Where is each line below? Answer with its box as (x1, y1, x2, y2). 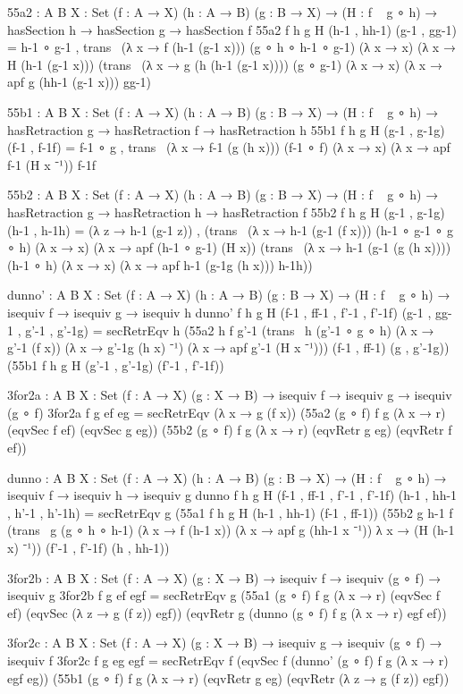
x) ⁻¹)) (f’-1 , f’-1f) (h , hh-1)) (7, 538, 170, 557)
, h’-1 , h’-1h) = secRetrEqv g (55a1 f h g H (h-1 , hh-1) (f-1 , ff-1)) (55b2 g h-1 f (7, 503, 453, 521)
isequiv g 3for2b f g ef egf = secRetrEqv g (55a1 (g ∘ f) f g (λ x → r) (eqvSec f (7, 586, 441, 605)
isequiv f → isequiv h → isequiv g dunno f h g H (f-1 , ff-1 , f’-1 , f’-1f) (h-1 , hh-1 (7, 486, 458, 504)
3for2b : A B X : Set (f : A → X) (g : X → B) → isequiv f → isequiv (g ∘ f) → (7, 568, 442, 587)
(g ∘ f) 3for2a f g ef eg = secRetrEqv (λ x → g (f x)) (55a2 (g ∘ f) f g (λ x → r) (7, 402, 446, 421)
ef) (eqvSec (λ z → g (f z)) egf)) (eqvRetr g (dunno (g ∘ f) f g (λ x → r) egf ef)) (7, 603, 447, 622)
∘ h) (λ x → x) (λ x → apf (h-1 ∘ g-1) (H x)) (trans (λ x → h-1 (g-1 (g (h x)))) (7, 238, 451, 257)
